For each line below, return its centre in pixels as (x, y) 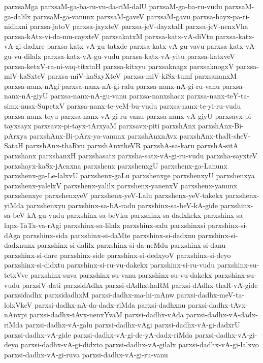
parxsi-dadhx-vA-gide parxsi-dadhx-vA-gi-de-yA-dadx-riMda (98, 334)
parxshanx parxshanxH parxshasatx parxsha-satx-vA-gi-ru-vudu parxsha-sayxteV (131, 155)
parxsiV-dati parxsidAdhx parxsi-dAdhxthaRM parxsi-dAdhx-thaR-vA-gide (140, 285)
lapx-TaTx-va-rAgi (33, 225)
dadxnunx (20, 245)
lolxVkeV (18, 304)
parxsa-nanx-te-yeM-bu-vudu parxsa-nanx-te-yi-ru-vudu (154, 105)
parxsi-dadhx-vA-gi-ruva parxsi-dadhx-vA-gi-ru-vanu (86, 354)
